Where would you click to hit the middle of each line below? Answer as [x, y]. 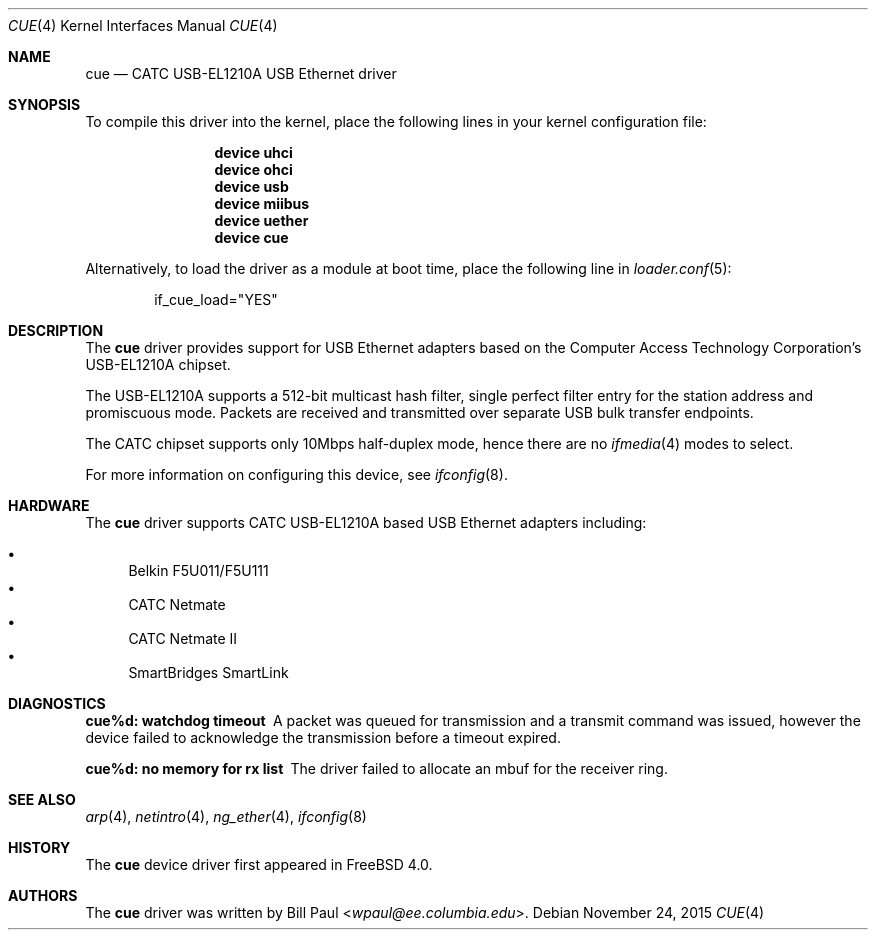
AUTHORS [43, 895]
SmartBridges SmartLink [208, 672]
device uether [261, 220]
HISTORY [39, 847]
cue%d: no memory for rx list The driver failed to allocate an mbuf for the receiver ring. [376, 768]
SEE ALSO [42, 799]
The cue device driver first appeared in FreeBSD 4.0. [259, 864]
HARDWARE [49, 505]
